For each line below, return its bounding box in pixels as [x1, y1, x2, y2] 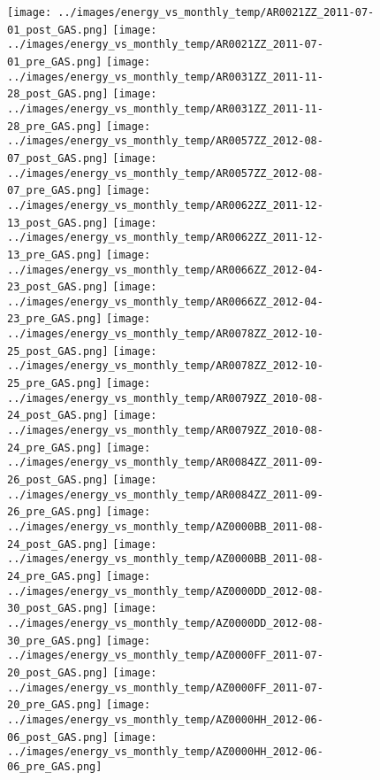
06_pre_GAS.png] [7, 760, 103, 773]
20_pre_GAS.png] [7, 699, 103, 712]
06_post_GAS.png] [7, 730, 109, 744]
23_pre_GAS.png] [7, 313, 103, 326]
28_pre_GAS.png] [7, 120, 103, 133]
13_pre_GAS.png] [7, 248, 103, 261]
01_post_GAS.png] [7, 23, 109, 36]
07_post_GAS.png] [7, 151, 109, 165]
